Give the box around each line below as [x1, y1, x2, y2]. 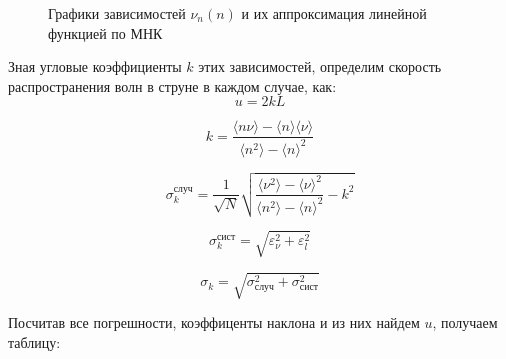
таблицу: [8, 332, 61, 353]
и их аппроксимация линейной [241, 3, 427, 23]
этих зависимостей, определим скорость [198, 56, 442, 77]
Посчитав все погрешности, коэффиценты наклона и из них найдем [8, 312, 420, 333]
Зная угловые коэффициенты [8, 56, 182, 77]
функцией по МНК [48, 22, 163, 43]
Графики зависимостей [48, 3, 186, 23]
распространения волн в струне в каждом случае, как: [8, 75, 337, 96]
